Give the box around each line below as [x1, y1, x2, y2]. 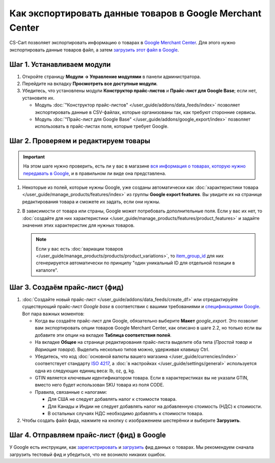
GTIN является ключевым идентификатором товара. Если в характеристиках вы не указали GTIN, [35, 375, 249, 381]
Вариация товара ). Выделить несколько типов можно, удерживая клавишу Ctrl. [35, 346, 210, 352]
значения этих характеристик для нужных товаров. [22, 222, 135, 228]
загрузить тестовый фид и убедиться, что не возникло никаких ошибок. [9, 451, 167, 457]
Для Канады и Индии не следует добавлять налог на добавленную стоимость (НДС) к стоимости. [47, 403, 262, 410]
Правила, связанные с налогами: [35, 389, 107, 395]
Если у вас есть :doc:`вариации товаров [36, 246, 123, 252]
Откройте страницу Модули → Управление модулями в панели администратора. [22, 73, 201, 79]
